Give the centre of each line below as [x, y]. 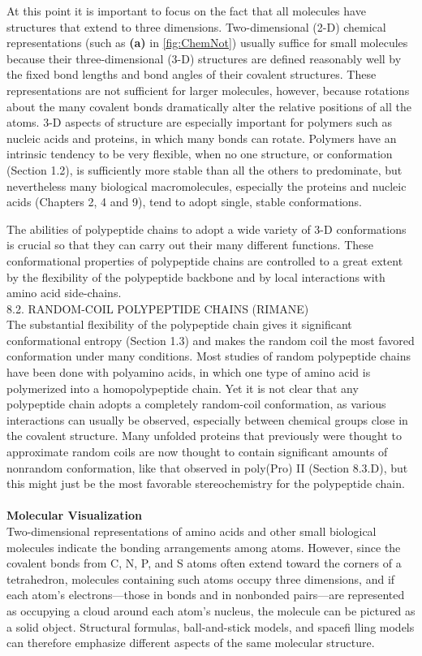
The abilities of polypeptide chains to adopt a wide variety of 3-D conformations [207, 229]
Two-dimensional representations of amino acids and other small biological [192, 531]
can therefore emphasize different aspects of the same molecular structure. [191, 643]
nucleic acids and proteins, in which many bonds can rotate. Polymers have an [202, 138]
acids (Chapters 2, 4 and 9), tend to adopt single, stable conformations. [184, 202]
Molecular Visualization [74, 515]
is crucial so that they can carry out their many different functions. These [190, 245]
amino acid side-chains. [64, 293]
